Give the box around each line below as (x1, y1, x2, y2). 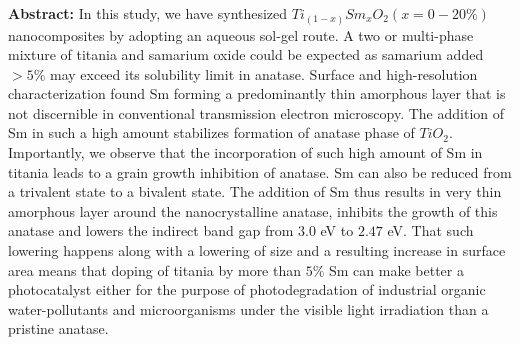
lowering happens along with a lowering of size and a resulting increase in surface (8, 240, 506, 261)
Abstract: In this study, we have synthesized (8, 3, 288, 23)
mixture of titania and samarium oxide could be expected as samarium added (8, 44, 484, 65)
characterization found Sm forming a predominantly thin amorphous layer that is (8, 83, 506, 104)
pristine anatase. (8, 318, 109, 339)
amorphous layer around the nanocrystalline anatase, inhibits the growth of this (8, 200, 498, 221)
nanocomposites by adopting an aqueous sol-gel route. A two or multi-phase (8, 24, 474, 45)
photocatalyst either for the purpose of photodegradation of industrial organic (8, 279, 486, 300)
